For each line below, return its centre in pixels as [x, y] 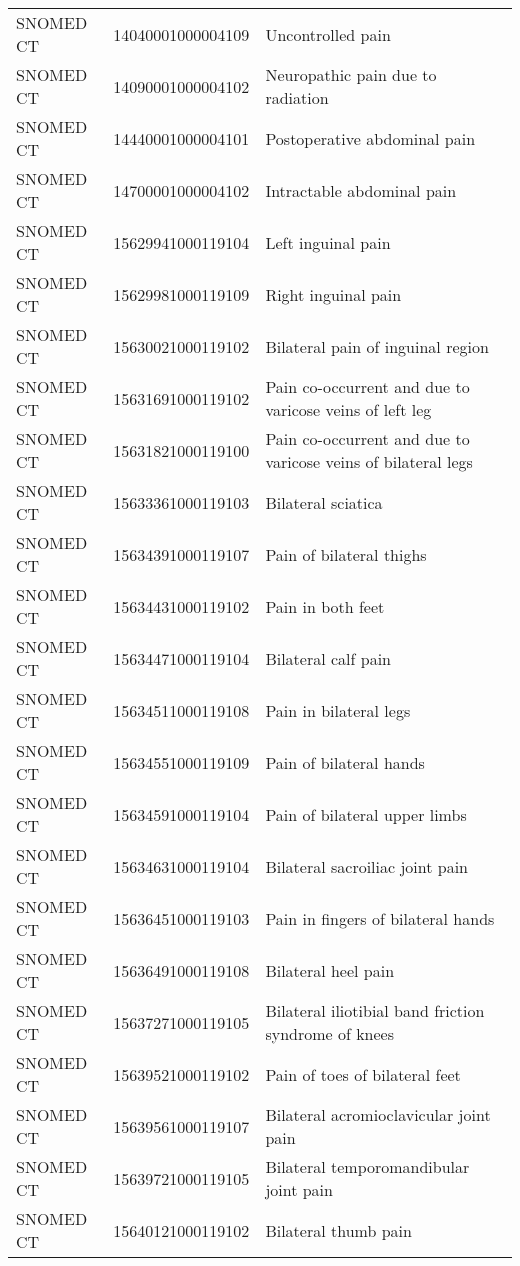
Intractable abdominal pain [361, 190]
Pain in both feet [325, 606]
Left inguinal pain [328, 242]
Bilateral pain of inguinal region [377, 346]
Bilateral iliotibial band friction [375, 1010]
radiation [297, 97]
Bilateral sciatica [324, 502]
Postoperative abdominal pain [370, 138]
